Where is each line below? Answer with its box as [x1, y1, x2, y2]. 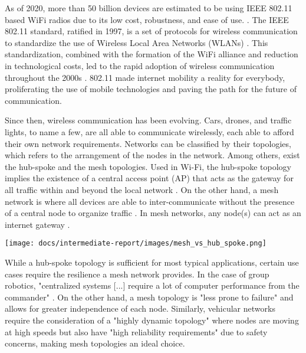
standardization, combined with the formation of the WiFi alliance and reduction [5, 48, 298, 60]
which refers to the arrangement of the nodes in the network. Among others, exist [5, 149, 300, 161]
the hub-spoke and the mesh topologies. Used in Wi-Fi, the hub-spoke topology [5, 160, 291, 172]
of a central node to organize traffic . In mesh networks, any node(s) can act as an [5, 207, 301, 219]
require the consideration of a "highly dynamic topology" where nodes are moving [5, 313, 299, 326]
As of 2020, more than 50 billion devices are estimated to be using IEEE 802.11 [5, 2, 292, 14]
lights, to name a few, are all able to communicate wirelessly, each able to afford [5, 125, 294, 138]
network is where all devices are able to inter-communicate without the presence [5, 195, 295, 207]
